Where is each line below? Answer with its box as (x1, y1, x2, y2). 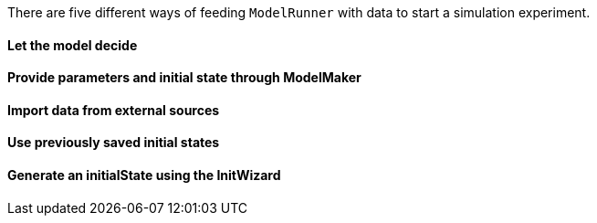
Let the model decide (7, 37, 138, 53)
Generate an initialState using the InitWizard (7, 167, 281, 184)
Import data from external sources (7, 101, 220, 118)
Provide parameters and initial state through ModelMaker (7, 69, 361, 86)
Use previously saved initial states (7, 134, 220, 151)
